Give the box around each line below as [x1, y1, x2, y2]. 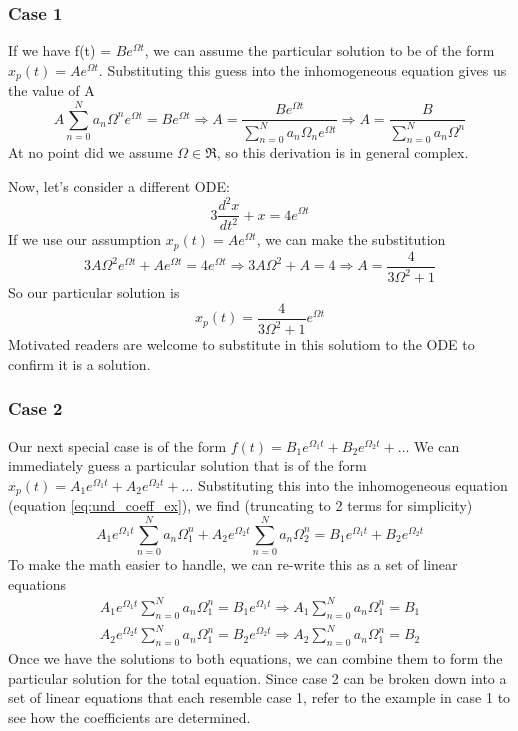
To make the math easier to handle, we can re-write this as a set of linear [8, 554, 458, 575]
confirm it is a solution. [8, 353, 151, 374]
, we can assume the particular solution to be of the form [144, 40, 495, 61]
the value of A [8, 80, 95, 101]
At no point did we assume [8, 142, 173, 163]
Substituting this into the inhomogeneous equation [197, 474, 508, 495]
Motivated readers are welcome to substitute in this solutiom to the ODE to [8, 334, 475, 355]
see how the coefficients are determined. [8, 706, 251, 727]
